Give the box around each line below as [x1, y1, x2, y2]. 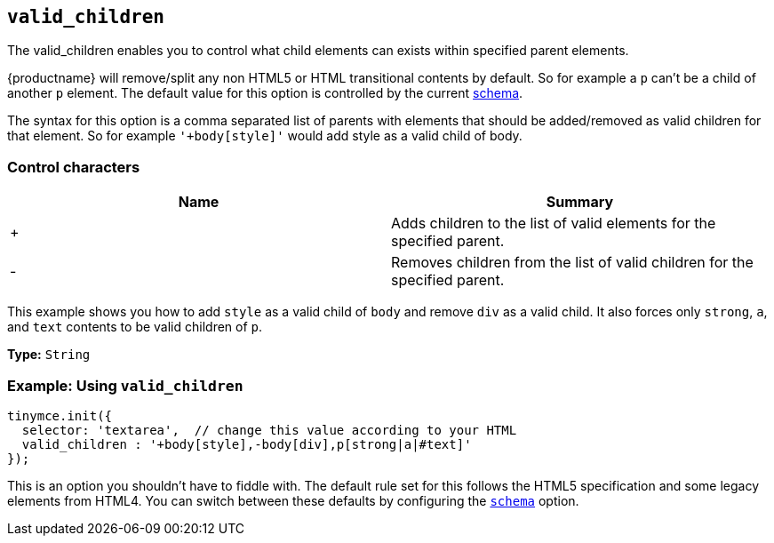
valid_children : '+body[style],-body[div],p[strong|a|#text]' [21, 436, 472, 451]
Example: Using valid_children [7, 376, 243, 395]
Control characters [7, 157, 140, 176]
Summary [546, 193, 614, 212]
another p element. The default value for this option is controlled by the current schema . [7, 85, 523, 101]
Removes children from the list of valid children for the [391, 253, 754, 272]
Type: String [7, 347, 91, 363]
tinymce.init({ [7, 408, 113, 423]
